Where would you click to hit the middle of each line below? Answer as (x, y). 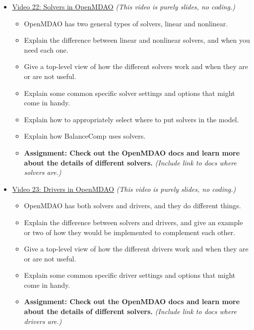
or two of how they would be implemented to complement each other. (130, 232)
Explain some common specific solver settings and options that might (129, 93)
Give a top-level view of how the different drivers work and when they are (136, 249)
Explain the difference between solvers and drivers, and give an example (133, 222)
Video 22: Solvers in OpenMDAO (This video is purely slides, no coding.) (124, 6)
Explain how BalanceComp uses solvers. (85, 136)
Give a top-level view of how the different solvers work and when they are (136, 66)
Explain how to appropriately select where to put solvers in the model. (131, 119)
